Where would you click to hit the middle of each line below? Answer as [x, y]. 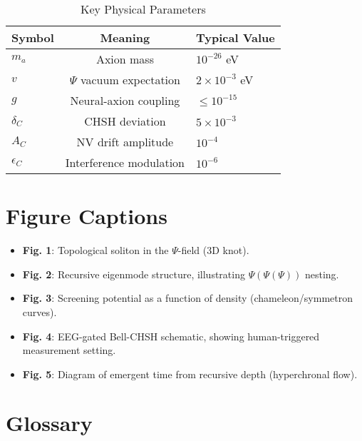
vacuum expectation [130, 80]
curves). [40, 311]
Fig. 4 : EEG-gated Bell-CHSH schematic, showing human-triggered [171, 336]
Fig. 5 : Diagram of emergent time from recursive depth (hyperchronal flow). [190, 374]
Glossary [49, 423]
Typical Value [236, 37]
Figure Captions [87, 216]
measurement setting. [69, 350]
